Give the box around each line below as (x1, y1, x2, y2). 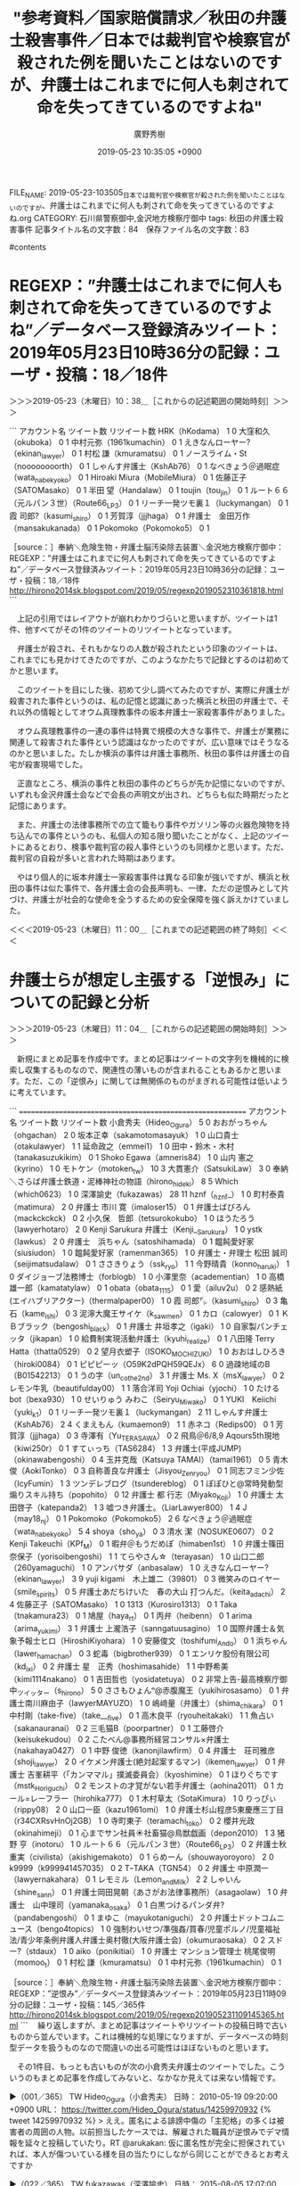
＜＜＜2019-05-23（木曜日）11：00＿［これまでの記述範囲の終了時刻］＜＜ (9, 924, 288, 935)
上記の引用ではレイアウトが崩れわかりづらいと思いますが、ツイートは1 (16, 613, 278, 624)
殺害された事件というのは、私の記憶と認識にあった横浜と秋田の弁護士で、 (9, 696, 282, 706)
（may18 (9, 1513, 42, 1523)
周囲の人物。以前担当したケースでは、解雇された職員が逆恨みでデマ (32, 2126, 282, 2137)
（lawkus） (9, 1236, 52, 1247)
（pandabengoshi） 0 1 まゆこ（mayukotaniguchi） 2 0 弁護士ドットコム (9, 1912, 278, 1923)
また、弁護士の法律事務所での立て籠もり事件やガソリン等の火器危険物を (16, 820, 282, 830)
